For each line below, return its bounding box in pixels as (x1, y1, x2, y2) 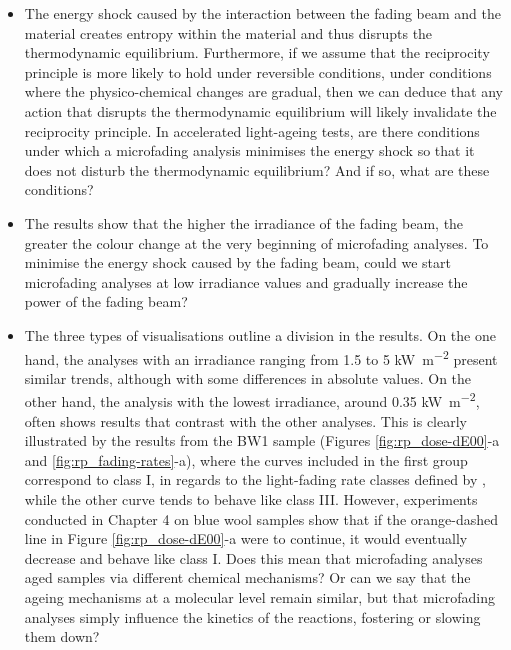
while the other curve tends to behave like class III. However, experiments (24, 488, 478, 509)
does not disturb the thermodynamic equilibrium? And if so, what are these (24, 159, 490, 180)
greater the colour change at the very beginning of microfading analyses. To (24, 232, 489, 253)
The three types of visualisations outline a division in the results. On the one (24, 324, 496, 345)
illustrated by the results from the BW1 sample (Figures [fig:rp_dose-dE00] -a (24, 430, 500, 451)
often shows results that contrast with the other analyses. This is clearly (24, 410, 467, 431)
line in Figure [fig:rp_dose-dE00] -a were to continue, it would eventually (24, 528, 468, 549)
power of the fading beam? (24, 291, 188, 312)
